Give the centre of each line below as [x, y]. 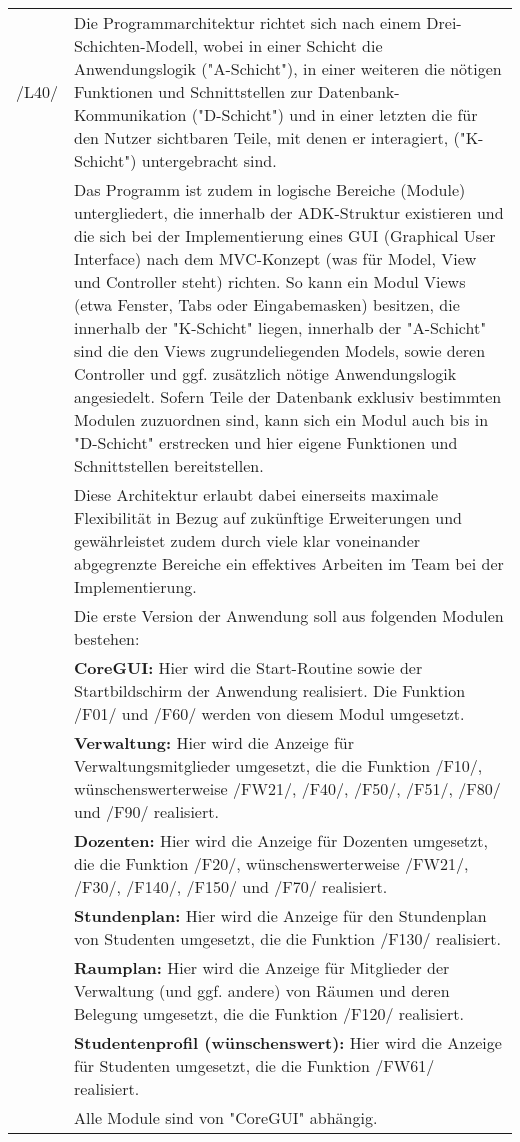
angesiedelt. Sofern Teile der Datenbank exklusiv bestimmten [288, 396]
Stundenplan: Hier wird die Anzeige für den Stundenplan [280, 915]
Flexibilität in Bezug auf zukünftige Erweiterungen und [268, 517]
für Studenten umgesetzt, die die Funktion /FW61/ [254, 1065]
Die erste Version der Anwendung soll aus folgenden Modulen [289, 615]
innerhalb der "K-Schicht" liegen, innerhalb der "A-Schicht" [280, 327]
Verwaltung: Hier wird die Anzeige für [214, 742]
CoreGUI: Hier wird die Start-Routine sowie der [248, 667]
